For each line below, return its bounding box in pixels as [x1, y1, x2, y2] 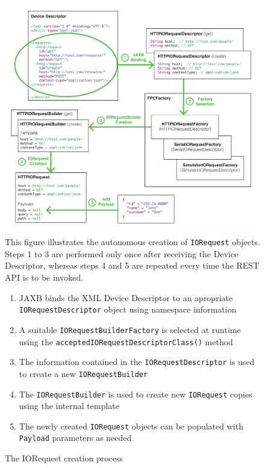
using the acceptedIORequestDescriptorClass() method [19, 335, 233, 348]
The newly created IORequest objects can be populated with [19, 419, 243, 432]
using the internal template [19, 399, 119, 412]
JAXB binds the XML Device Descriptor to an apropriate [19, 291, 233, 304]
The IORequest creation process [5, 452, 123, 464]
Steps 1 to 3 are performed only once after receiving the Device [5, 247, 238, 260]
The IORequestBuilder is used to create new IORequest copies [19, 387, 252, 400]
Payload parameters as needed [19, 431, 132, 444]
